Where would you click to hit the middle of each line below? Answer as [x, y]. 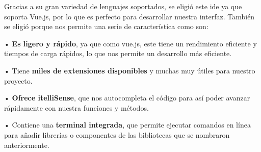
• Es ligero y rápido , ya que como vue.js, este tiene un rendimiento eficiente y [130, 43]
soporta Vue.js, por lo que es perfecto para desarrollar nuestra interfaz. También [129, 16]
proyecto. [18, 80]
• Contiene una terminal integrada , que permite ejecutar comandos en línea [127, 125]
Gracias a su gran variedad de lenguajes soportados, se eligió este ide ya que [123, 6]
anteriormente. [27, 145]
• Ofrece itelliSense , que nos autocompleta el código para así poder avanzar [127, 98]
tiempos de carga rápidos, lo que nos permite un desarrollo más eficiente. [118, 53]
